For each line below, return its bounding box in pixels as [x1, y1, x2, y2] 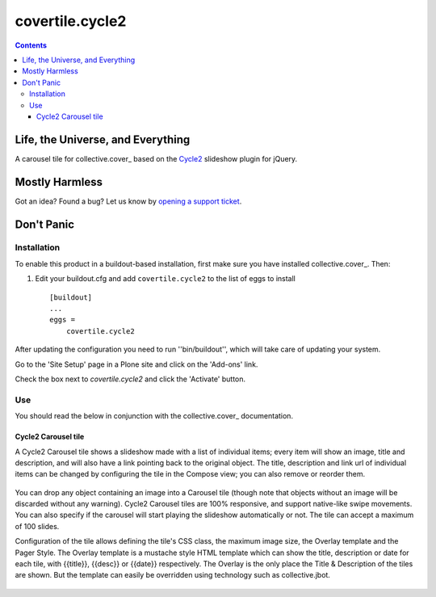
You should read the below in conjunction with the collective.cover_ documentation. [15, 411, 294, 421]
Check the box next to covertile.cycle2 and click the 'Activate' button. [15, 374, 246, 384]
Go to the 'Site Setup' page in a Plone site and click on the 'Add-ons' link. [15, 359, 258, 369]
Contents [15, 40, 48, 50]
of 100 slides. [15, 521, 60, 531]
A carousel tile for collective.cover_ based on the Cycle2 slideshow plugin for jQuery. [15, 153, 298, 163]
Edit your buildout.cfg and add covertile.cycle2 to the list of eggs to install [35, 274, 296, 284]
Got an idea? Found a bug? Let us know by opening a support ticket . [15, 196, 242, 206]
